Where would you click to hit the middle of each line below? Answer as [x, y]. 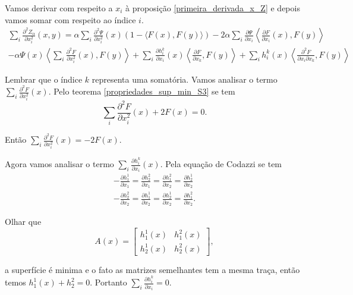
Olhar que [23, 222]
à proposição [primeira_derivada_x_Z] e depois [212, 8]
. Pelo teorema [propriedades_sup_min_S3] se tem [142, 91]
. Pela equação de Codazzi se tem [221, 164]
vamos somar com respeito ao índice [70, 19]
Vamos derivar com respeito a [59, 8]
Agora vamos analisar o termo [59, 164]
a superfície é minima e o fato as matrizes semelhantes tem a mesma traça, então [152, 269]
